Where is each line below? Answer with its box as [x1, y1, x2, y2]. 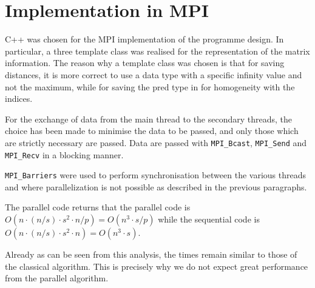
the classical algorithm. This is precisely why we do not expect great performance [5, 260, 308, 272]
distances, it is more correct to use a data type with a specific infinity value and [5, 68, 302, 81]
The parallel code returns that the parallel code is [5, 201, 191, 213]
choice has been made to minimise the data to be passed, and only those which [5, 124, 299, 137]
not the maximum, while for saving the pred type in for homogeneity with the [5, 80, 295, 93]
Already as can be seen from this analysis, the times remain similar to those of [5, 248, 297, 261]
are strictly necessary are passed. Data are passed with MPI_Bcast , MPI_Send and [5, 136, 307, 149]
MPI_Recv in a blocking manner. [5, 148, 124, 161]
